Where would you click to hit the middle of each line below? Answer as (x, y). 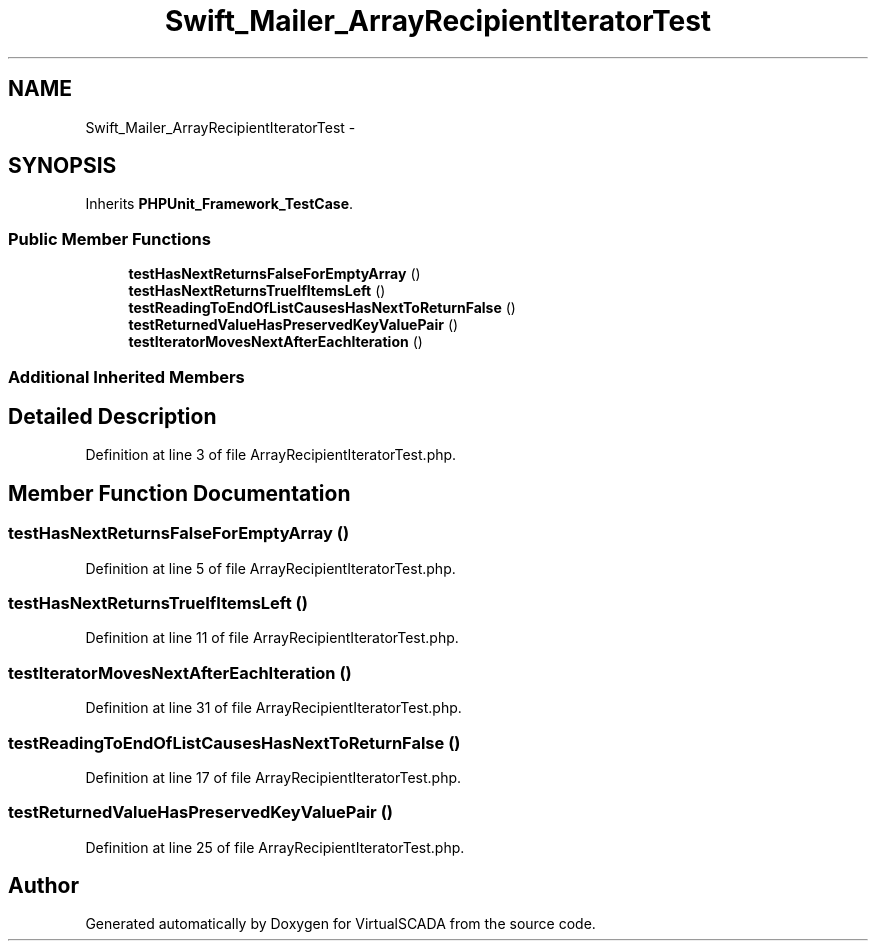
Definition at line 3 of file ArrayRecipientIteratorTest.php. (271, 455)
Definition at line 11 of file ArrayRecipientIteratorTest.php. (272, 638)
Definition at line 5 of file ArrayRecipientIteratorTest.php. (270, 568)
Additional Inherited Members (126, 376)
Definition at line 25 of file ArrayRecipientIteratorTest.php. (275, 847)
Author (43, 886)
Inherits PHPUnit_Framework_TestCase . (219, 204)
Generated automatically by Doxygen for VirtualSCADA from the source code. (340, 924)
